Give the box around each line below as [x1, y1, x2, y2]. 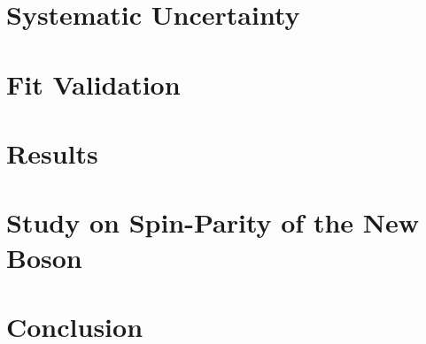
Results [6, 134, 98, 171]
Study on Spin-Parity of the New [6, 204, 420, 241]
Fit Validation [6, 65, 181, 102]
